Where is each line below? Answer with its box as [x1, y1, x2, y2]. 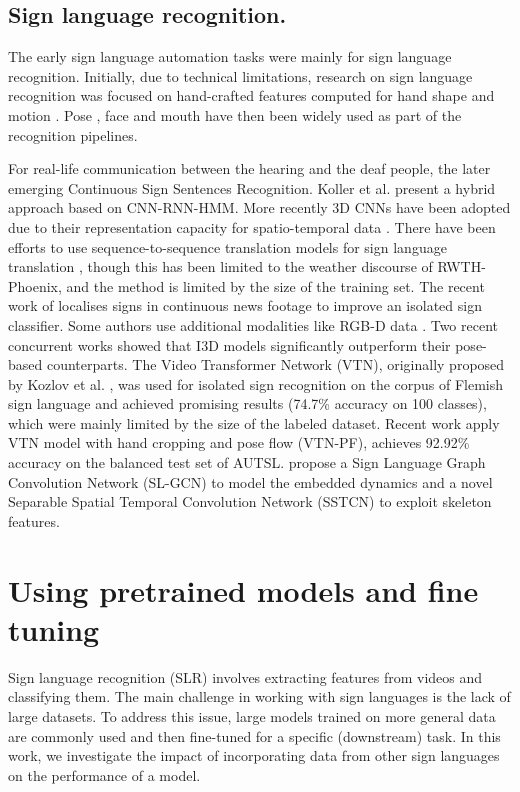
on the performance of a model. [8, 764, 201, 785]
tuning [8, 608, 100, 649]
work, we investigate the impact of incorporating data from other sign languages [8, 745, 500, 766]
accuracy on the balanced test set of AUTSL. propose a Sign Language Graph [8, 452, 486, 473]
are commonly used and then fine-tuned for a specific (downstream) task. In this [8, 725, 501, 746]
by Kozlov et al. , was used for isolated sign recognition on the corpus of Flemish [8, 373, 504, 394]
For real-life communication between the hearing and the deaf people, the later [8, 158, 491, 179]
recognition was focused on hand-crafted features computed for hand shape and [8, 85, 495, 106]
